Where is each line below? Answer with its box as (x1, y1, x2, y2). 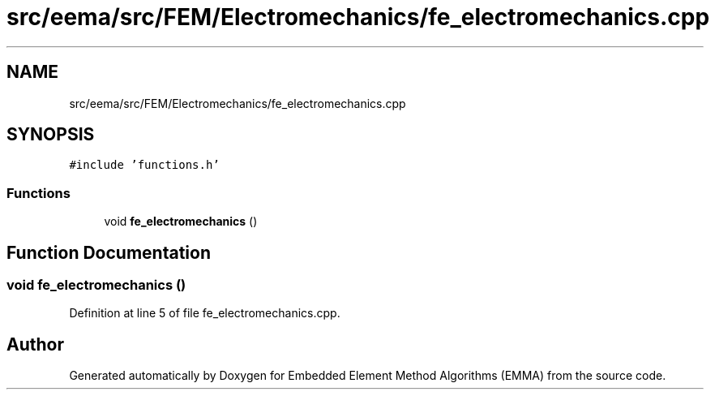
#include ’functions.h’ (69, 158, 220, 172)
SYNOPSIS (6, 124, 95, 145)
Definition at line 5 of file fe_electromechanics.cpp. (69, 306, 340, 321)
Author (6, 334, 64, 355)
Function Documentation (6, 242, 211, 263)
